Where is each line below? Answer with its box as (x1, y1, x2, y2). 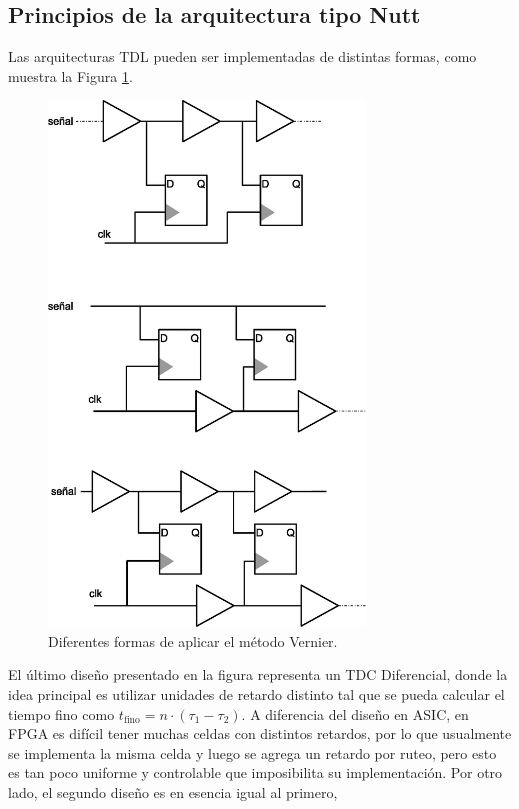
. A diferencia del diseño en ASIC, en (241, 703, 469, 724)
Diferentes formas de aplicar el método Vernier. (48, 630, 338, 651)
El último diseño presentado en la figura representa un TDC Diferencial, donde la (8, 664, 508, 685)
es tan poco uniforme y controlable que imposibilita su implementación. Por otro (8, 762, 503, 783)
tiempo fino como (8, 703, 115, 724)
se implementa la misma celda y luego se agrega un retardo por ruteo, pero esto (8, 742, 497, 763)
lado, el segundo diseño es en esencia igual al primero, (8, 782, 338, 803)
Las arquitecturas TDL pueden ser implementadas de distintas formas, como (8, 46, 477, 67)
